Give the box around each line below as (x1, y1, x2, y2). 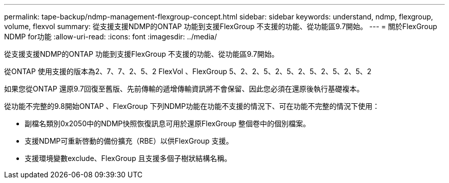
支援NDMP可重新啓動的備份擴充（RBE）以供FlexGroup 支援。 (25, 136, 233, 145)
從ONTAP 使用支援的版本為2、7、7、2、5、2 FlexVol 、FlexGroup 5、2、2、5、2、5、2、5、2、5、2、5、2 (4, 67, 372, 76)
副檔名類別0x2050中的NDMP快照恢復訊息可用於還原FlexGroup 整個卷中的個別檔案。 (25, 119, 311, 128)
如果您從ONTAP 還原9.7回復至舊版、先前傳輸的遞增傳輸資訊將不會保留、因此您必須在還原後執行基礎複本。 (4, 84, 364, 93)
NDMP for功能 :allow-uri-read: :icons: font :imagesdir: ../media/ (4, 32, 217, 41)
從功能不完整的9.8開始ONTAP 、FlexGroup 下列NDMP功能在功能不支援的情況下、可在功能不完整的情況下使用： (4, 102, 380, 110)
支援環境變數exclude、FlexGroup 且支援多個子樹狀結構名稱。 (25, 154, 232, 163)
